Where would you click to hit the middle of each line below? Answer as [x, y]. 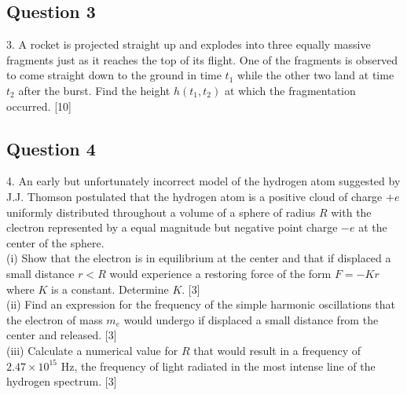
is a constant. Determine [110, 289]
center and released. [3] [62, 335]
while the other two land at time [316, 75]
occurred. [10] [39, 106]
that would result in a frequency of [277, 350]
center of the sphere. [55, 242]
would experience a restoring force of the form [220, 273]
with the [351, 212]
